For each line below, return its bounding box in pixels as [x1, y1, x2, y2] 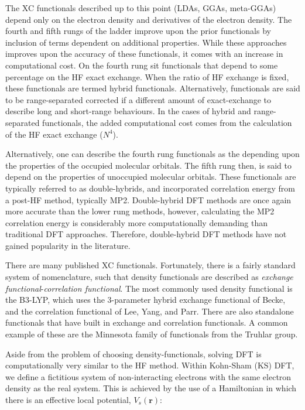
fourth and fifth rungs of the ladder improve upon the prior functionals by [5, 25, 271, 37]
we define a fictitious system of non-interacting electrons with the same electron [5, 370, 292, 382]
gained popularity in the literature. [5, 239, 131, 251]
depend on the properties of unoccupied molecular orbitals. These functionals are [5, 170, 296, 183]
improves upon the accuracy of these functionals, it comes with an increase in [5, 47, 283, 60]
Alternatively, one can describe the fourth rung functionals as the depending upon [5, 148, 300, 160]
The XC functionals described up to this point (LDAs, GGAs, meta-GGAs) [5, 2, 276, 13]
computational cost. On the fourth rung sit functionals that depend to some [5, 59, 278, 71]
